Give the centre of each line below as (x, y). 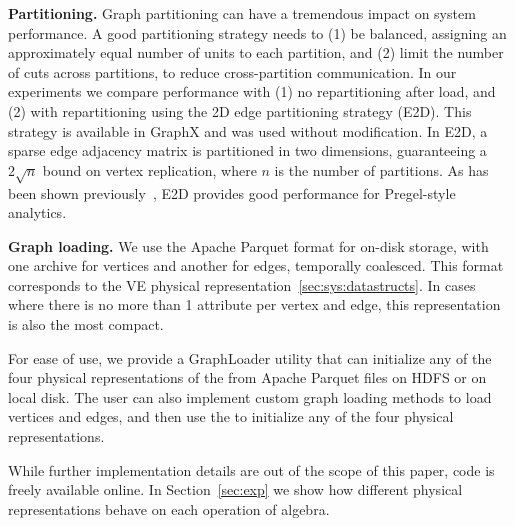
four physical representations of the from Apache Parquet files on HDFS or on (247, 377)
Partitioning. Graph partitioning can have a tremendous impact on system (242, 13)
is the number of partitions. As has (381, 169)
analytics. (37, 212)
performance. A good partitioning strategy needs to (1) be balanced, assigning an (257, 32)
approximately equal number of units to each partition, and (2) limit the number (256, 52)
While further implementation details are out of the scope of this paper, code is (251, 469)
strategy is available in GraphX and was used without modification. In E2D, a (248, 130)
